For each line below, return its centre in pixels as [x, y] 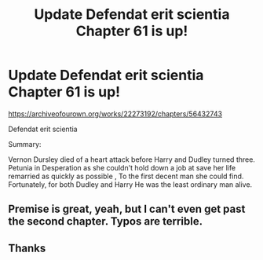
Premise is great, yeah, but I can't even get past [127, 209]
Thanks [27, 248]
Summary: [25, 144]
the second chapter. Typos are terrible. [105, 222]
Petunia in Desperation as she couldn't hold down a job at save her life [122, 167]
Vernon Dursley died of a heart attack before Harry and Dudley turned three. [131, 159]
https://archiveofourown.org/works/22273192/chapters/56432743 [115, 114]
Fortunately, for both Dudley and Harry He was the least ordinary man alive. [130, 184]
